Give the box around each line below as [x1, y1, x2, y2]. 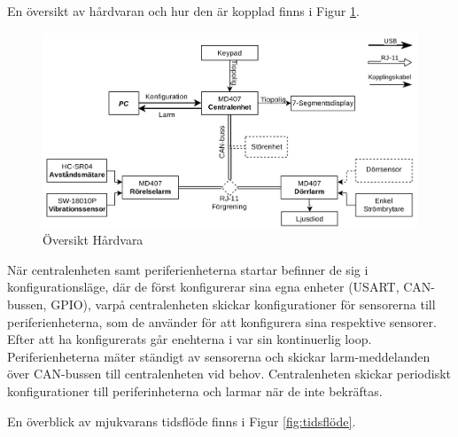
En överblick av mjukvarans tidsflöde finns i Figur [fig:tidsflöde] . [7, 411, 356, 430]
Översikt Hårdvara [43, 230, 144, 249]
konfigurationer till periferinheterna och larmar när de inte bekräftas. [7, 382, 383, 401]
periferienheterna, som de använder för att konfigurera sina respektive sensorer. [7, 312, 437, 331]
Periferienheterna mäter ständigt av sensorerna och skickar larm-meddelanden [7, 347, 431, 365]
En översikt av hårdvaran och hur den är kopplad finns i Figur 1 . [7, 2, 360, 20]
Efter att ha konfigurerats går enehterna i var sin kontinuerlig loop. [7, 330, 372, 348]
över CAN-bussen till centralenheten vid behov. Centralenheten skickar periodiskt [7, 364, 452, 383]
